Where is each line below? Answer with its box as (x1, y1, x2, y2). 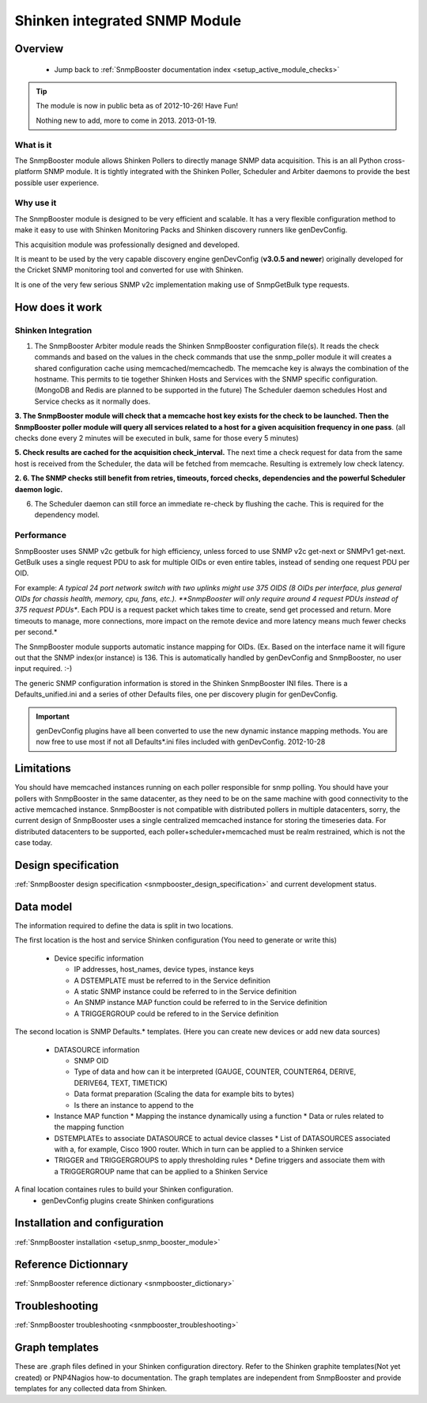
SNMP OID (74, 1056, 109, 1065)
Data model (14, 900, 73, 913)
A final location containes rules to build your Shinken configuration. (14, 1185, 233, 1194)
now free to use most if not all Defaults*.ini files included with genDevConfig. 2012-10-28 (36, 737, 326, 747)
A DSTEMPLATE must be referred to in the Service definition (74, 976, 270, 985)
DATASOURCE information (54, 1045, 140, 1054)
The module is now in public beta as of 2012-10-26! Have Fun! (36, 101, 239, 111)
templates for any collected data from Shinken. (14, 1384, 168, 1394)
